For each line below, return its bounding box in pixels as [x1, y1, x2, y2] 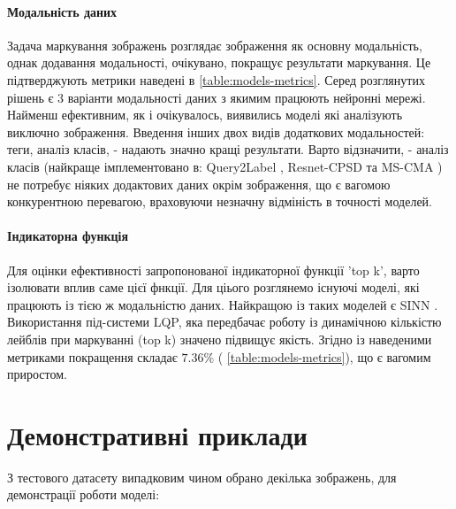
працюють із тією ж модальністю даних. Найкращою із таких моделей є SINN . [7, 295, 438, 313]
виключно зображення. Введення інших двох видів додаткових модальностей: [7, 122, 425, 141]
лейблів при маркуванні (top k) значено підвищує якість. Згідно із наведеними [7, 329, 432, 348]
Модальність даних [7, 2, 118, 20]
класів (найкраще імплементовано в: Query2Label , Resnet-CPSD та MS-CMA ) [7, 157, 443, 175]
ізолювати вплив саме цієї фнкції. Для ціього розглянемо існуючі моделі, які [7, 278, 420, 297]
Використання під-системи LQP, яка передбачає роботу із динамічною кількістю [7, 312, 442, 331]
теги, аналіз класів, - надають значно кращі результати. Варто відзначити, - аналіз [7, 140, 449, 158]
